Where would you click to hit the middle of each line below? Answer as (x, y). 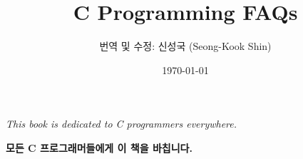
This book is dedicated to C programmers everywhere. (122, 124)
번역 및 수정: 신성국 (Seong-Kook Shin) (185, 46)
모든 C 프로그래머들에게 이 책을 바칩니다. (99, 147)
